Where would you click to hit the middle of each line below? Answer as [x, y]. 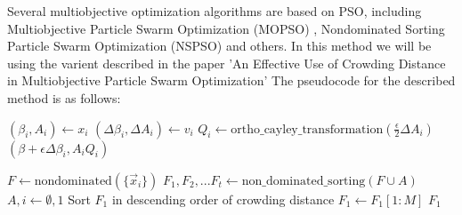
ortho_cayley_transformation [307, 129]
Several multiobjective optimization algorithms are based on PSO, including [215, 11]
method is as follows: [64, 97]
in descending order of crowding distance [223, 199]
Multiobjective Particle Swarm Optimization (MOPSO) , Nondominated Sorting [226, 28]
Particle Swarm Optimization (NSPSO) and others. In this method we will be [219, 46]
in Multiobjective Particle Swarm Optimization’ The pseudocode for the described [231, 80]
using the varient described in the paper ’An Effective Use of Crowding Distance [227, 63]
